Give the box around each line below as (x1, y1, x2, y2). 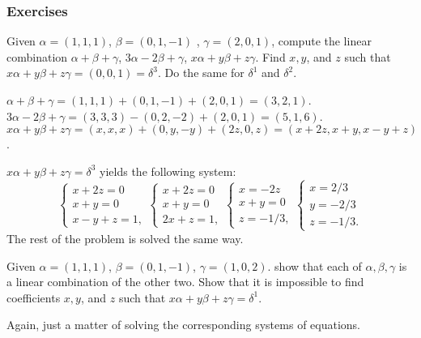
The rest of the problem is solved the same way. (6, 229, 244, 246)
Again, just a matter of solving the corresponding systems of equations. (6, 316, 360, 333)
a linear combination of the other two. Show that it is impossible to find (6, 273, 364, 290)
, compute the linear (271, 32, 372, 49)
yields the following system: (100, 162, 236, 179)
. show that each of (267, 257, 362, 274)
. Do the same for (157, 64, 245, 81)
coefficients (6, 289, 61, 306)
